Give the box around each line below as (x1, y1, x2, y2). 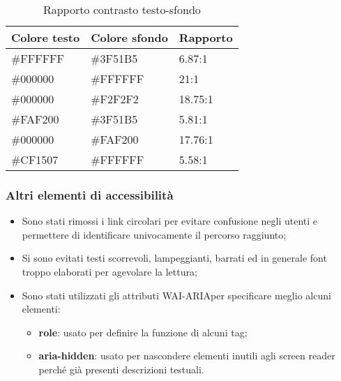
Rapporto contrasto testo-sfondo (43, 1, 201, 17)
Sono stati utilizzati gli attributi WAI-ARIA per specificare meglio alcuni (22, 287, 331, 302)
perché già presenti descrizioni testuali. (38, 361, 204, 376)
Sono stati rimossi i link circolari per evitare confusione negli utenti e (22, 214, 318, 228)
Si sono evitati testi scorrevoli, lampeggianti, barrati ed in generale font (22, 251, 327, 265)
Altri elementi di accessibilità (6, 186, 174, 203)
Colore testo (11, 29, 80, 45)
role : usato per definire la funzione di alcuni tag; (38, 324, 248, 339)
